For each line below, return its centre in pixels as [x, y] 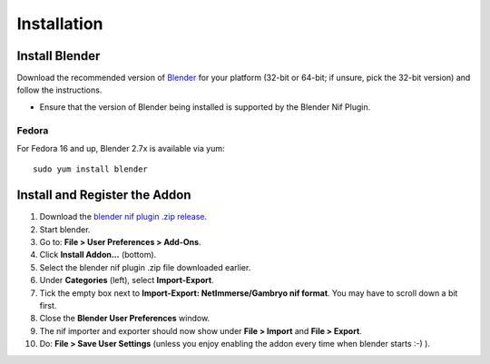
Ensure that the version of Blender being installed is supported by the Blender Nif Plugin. [205, 107]
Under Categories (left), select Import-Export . [127, 280]
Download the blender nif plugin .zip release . [123, 217]
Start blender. [65, 229]
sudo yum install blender [91, 169]
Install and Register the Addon [104, 195]
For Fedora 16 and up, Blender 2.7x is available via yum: [121, 148]
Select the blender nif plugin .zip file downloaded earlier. [145, 267]
